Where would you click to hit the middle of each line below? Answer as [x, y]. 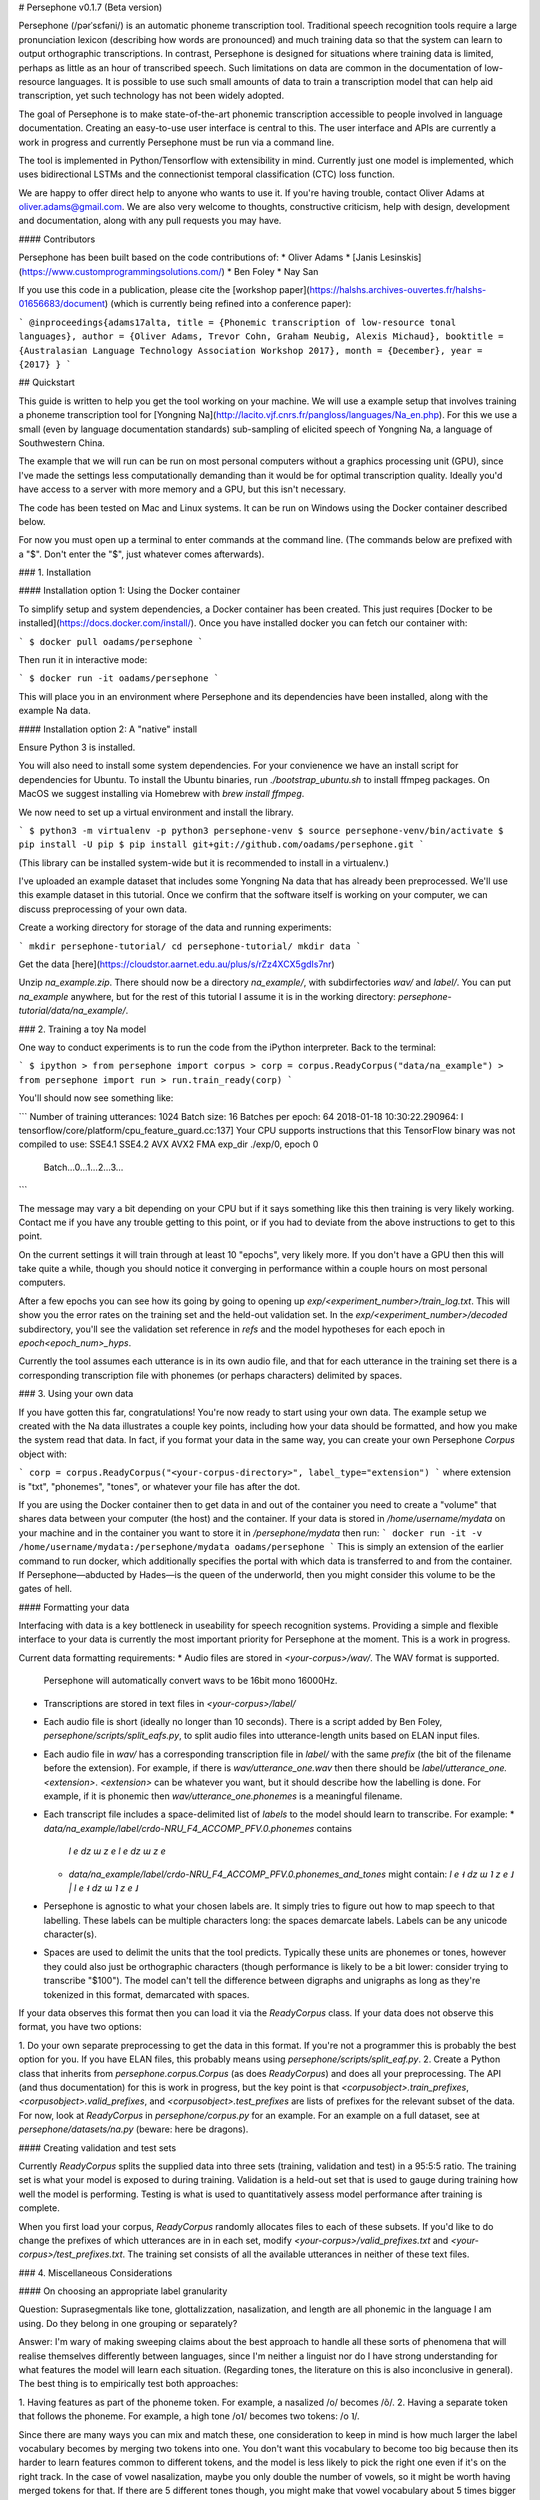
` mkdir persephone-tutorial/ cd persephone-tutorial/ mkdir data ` [190, 946]
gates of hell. [45, 1589]
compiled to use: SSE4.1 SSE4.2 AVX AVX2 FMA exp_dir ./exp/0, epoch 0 [168, 1144]
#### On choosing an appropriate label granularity [123, 2291]
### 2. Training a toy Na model [82, 1029]
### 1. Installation [55, 572]
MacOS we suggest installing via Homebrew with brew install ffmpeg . [161, 794]
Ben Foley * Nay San [276, 271]
